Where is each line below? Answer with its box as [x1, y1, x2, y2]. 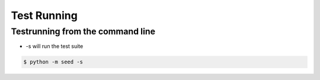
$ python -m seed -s [23, 59, 83, 65]
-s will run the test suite [25, 43, 84, 50]
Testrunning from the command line [11, 26, 155, 37]
